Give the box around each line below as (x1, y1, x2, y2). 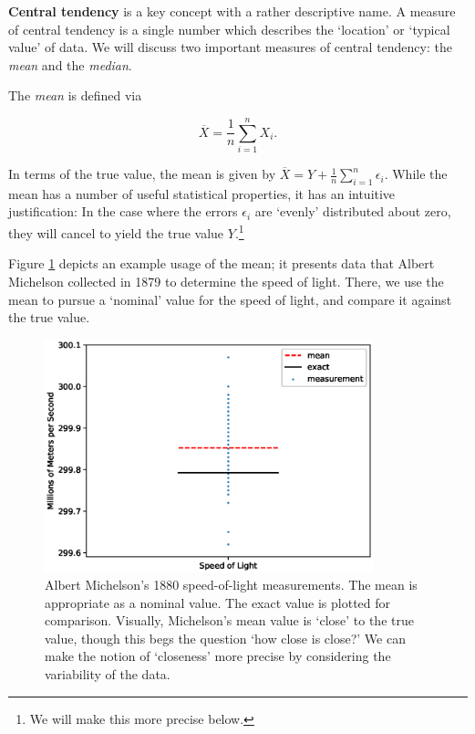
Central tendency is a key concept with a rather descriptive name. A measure (8, 2, 456, 20)
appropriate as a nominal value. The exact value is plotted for (45, 592, 391, 612)
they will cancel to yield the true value (8, 223, 224, 242)
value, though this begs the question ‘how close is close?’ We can (45, 628, 406, 647)
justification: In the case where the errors (8, 202, 238, 221)
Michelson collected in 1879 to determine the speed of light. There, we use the (8, 271, 444, 290)
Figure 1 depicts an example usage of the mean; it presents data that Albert (8, 254, 435, 273)
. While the (384, 164, 448, 183)
